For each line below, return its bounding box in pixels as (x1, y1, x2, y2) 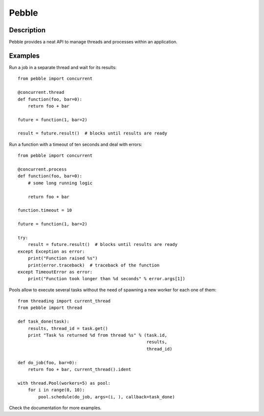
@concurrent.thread (18, 89, 65, 95)
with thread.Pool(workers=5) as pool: (18, 380, 111, 386)
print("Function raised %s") (27, 256, 98, 261)
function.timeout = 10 (18, 208, 72, 213)
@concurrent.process (18, 167, 67, 172)
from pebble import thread (18, 305, 83, 310)
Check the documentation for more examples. (9, 405, 102, 411)
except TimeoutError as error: (18, 269, 93, 275)
